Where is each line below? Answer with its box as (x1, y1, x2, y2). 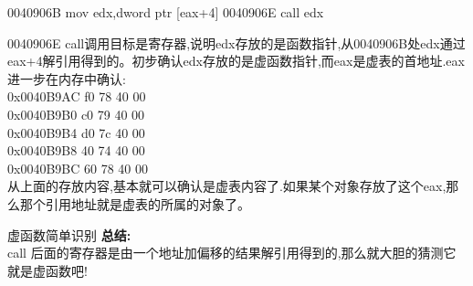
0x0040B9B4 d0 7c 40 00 (7, 122, 145, 142)
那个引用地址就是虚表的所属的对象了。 (19, 194, 250, 213)
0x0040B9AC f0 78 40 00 (7, 87, 146, 106)
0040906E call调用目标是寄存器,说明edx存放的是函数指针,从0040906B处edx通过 (7, 33, 466, 52)
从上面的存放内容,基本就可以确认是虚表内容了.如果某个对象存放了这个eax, (7, 176, 447, 196)
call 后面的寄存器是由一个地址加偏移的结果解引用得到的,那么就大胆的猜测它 (7, 243, 457, 262)
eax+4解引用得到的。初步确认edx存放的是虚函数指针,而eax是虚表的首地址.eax (7, 51, 465, 70)
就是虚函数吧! (7, 260, 88, 280)
